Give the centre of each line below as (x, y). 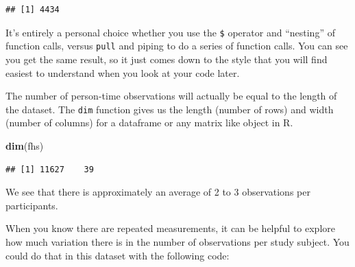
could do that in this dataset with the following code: (118, 255)
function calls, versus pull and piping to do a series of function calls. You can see (177, 46)
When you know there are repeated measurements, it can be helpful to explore (170, 228)
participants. (32, 205)
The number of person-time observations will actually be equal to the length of (171, 96)
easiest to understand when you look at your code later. (123, 72)
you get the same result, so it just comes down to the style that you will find (167, 59)
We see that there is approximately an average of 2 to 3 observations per (158, 192)
